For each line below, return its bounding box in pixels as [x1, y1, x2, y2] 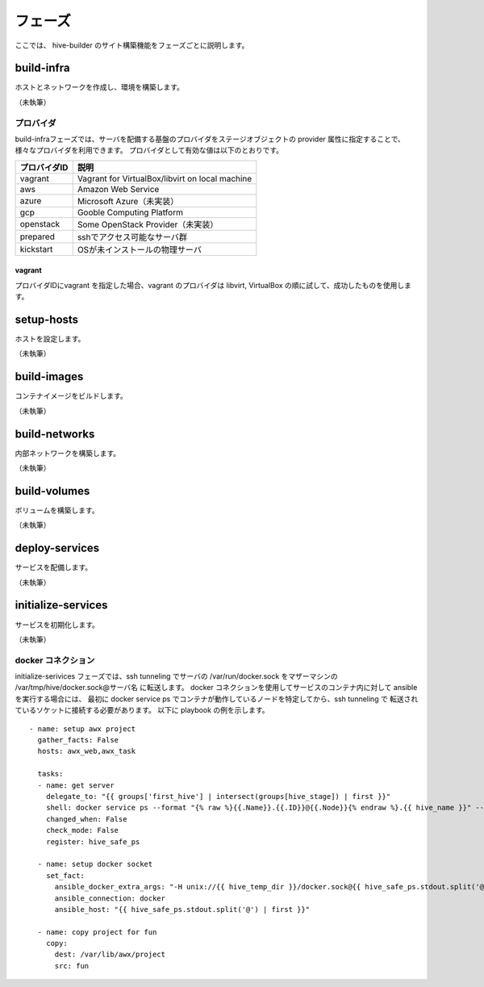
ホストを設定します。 [15, 334, 86, 344]
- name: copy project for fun [37, 927, 157, 936]
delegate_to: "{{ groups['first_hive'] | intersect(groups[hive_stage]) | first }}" [45, 792, 391, 801]
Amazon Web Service [77, 183, 160, 194]
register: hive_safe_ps [45, 837, 140, 847]
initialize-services [15, 598, 108, 613]
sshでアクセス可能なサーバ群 [77, 231, 188, 242]
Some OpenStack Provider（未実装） [77, 219, 219, 230]
